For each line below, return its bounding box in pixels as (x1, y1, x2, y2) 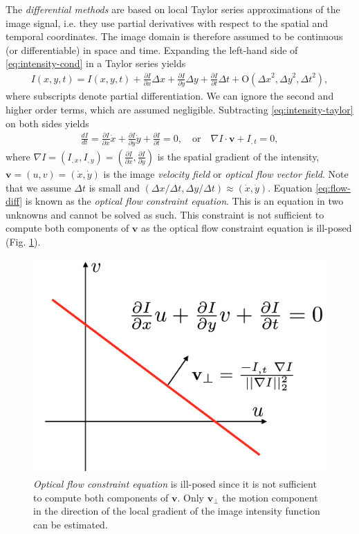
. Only (177, 490, 204, 504)
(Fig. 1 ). (6, 234, 41, 248)
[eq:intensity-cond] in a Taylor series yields (6, 56, 186, 71)
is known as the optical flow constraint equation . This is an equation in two (25, 194, 344, 208)
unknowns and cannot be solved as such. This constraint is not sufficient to (6, 207, 324, 221)
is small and (89, 180, 140, 194)
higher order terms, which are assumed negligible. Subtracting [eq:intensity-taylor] (6, 102, 353, 116)
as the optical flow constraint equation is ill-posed (141, 221, 352, 235)
